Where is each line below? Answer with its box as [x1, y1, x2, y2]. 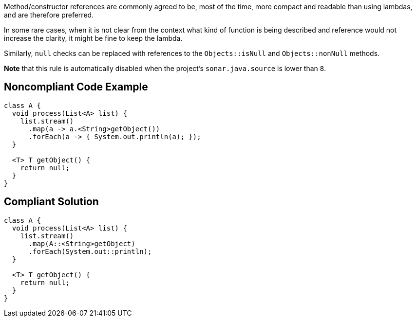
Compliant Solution [4, 196, 99, 208]
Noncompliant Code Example [4, 81, 148, 93]
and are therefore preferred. [4, 11, 94, 19]
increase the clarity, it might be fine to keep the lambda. [4, 34, 183, 42]
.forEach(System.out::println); [28, 247, 152, 255]
